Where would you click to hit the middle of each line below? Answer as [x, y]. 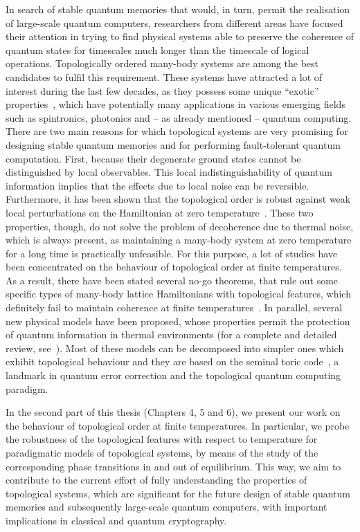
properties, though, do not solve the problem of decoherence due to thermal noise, [180, 226]
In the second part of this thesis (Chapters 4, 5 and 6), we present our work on [173, 412]
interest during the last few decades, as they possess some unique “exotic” [162, 90]
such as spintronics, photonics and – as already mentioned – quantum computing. [179, 117]
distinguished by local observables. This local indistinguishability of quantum [169, 172]
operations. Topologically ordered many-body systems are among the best [162, 63]
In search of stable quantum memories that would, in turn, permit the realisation [178, 9]
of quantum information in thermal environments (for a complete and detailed [171, 334]
